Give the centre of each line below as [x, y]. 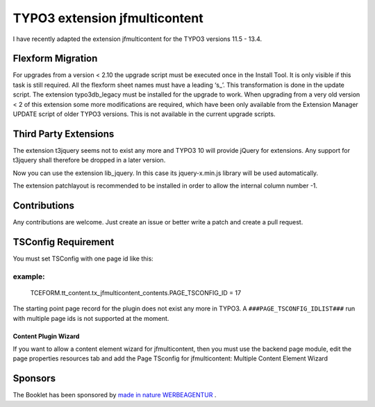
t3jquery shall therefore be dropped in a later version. [89, 160]
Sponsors [34, 379]
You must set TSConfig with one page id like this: [83, 258]
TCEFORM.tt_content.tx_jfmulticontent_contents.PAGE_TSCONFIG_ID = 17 [136, 292]
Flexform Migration [55, 59]
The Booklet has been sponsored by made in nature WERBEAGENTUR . [115, 395]
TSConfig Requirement [64, 242]
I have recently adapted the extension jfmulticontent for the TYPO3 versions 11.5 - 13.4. [137, 39]
